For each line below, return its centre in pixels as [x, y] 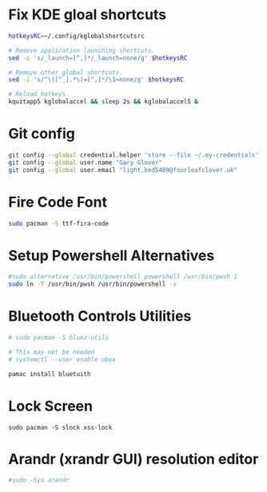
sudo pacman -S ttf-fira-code [59, 223]
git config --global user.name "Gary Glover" [85, 162]
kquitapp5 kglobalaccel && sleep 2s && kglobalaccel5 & [103, 102]
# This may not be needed [51, 352]
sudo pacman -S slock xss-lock [60, 427]
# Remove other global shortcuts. [66, 72]
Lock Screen [51, 406]
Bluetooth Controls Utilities [100, 316]
